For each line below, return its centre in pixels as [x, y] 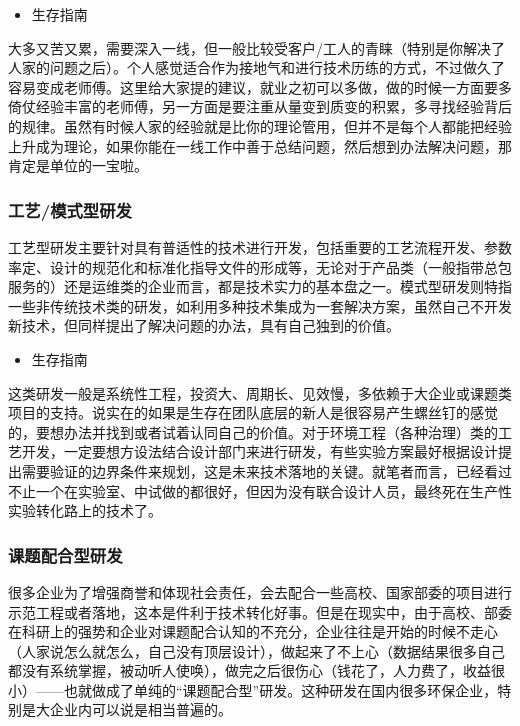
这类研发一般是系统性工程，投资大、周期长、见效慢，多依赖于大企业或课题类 [260, 392]
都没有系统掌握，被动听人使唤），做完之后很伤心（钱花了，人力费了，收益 [249, 670]
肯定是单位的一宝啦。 [78, 165]
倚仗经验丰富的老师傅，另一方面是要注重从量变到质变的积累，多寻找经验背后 [260, 106]
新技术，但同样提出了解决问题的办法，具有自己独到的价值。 [204, 325]
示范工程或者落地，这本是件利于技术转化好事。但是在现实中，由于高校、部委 [260, 611]
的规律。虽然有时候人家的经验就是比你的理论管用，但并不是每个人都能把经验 [260, 125]
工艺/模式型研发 [70, 209]
